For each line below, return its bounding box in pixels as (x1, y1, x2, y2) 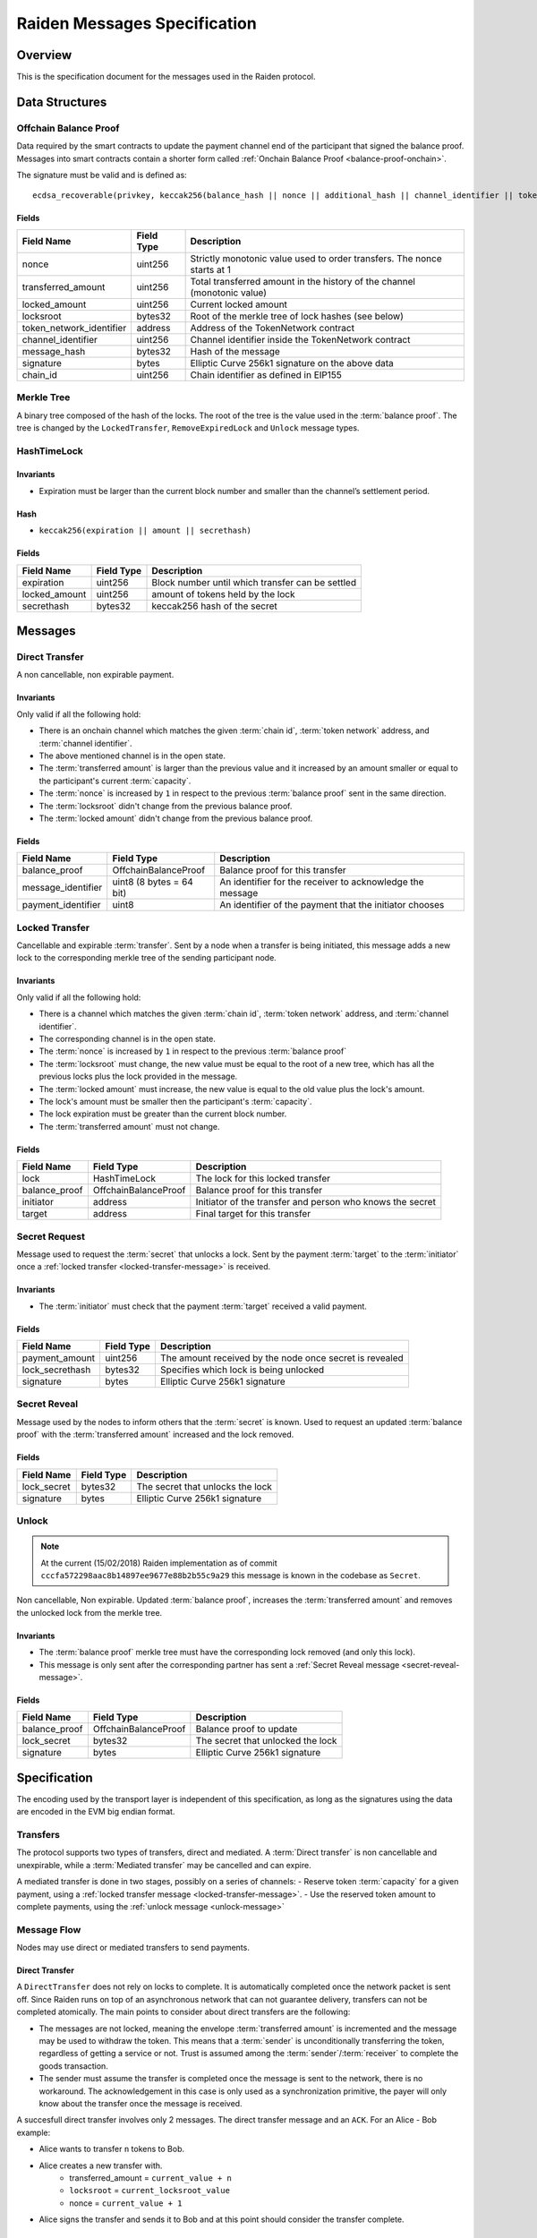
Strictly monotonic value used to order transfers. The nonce (190, 252, 442, 264)
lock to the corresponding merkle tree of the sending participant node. (16, 952, 277, 963)
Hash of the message (190, 345, 281, 357)
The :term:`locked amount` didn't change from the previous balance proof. (38, 813, 313, 824)
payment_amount (21, 1352, 96, 1364)
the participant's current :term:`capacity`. (38, 775, 192, 786)
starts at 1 (190, 263, 232, 276)
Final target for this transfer (195, 1208, 311, 1220)
